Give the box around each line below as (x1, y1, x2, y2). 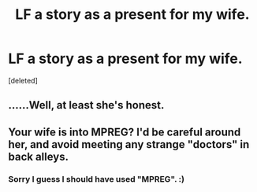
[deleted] (8, 76, 38, 85)
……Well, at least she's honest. (8, 98, 165, 112)
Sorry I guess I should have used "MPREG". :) (8, 173, 185, 184)
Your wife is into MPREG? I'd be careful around (8, 125, 241, 138)
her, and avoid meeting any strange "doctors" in (8, 138, 250, 151)
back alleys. (8, 150, 69, 163)
